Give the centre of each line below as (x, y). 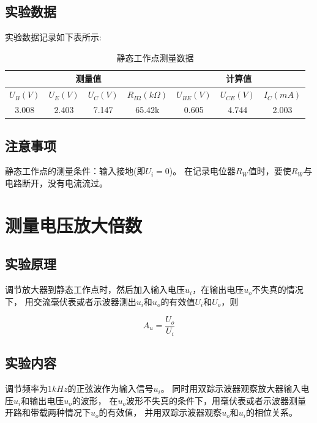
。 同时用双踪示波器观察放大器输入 (231, 388)
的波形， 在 (95, 400)
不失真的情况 (278, 289)
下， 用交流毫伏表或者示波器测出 (71, 301)
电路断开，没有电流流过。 (56, 182)
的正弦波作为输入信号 (110, 388)
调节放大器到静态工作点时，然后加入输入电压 (95, 289)
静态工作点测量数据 (155, 57)
